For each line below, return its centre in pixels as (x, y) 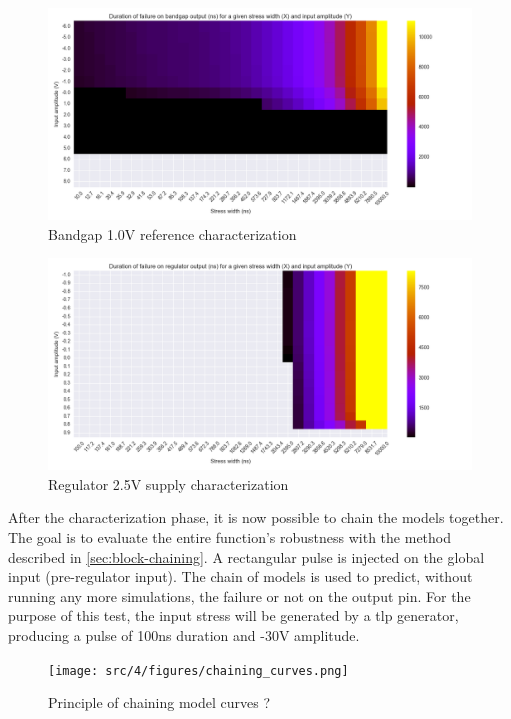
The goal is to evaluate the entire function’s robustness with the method (230, 536)
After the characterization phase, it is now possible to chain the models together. (256, 517)
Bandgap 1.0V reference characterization (172, 233)
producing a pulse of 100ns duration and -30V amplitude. (184, 634)
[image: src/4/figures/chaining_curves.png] (198, 670)
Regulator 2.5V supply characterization (168, 483)
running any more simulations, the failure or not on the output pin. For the (239, 595)
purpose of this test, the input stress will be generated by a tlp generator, (233, 615)
